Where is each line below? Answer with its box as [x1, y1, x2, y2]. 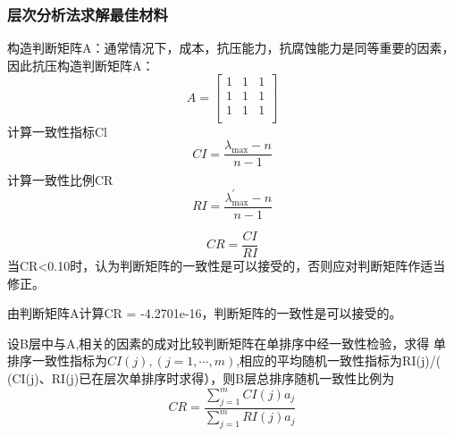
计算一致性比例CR [7, 170, 113, 189]
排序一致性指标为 [7, 351, 107, 370]
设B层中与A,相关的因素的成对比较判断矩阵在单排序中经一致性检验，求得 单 [7, 333, 446, 352]
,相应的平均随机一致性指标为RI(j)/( [236, 351, 441, 370]
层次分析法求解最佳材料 [7, 3, 168, 25]
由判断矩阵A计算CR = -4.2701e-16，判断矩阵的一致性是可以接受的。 [7, 304, 402, 323]
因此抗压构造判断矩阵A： [7, 55, 155, 74]
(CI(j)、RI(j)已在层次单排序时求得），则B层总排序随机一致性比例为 [7, 368, 395, 387]
